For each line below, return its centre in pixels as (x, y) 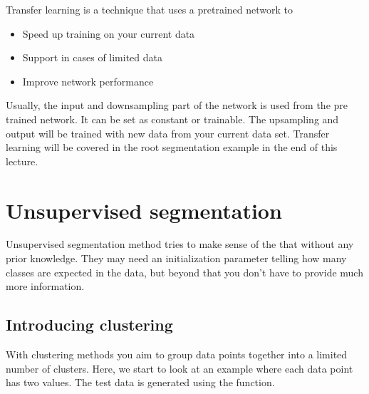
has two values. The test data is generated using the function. (140, 382)
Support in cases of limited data (93, 57)
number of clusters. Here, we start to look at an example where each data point (180, 368)
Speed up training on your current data (109, 33)
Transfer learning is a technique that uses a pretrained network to (150, 9)
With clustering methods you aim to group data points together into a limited (177, 354)
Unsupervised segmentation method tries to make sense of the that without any (180, 244)
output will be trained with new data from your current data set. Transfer (168, 133)
